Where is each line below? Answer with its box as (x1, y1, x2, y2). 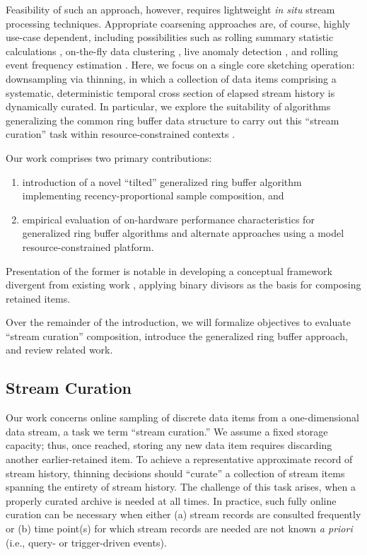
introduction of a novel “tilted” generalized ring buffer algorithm (22, 174, 302, 189)
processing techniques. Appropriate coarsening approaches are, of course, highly (6, 16, 351, 30)
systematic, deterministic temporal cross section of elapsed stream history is (6, 85, 335, 100)
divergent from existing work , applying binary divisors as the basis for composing (6, 277, 361, 292)
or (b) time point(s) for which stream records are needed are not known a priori (6, 521, 353, 536)
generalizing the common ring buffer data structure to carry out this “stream (6, 112, 339, 127)
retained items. (6, 291, 71, 305)
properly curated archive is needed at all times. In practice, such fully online (6, 493, 337, 508)
